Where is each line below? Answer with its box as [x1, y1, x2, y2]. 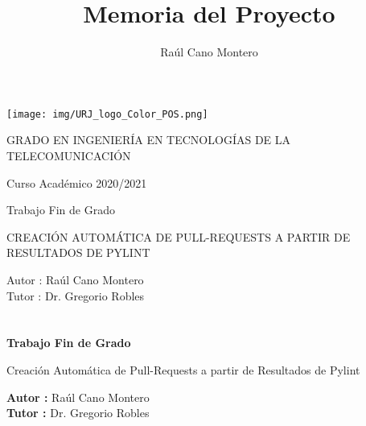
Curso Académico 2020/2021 [6, 174, 147, 191]
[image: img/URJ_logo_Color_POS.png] [6, 108, 208, 120]
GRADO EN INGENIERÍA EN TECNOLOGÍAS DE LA [6, 131, 291, 148]
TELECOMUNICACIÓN [6, 147, 131, 163]
